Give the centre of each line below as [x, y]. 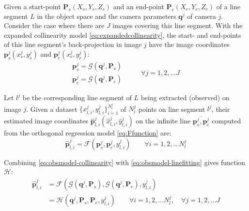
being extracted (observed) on [185, 98]
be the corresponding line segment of [77, 98]
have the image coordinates [189, 44]
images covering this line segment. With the [178, 25]
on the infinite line [163, 121]
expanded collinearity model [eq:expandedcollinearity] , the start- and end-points [123, 35]
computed [226, 121]
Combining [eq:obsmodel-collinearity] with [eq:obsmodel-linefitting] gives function [125, 162]
